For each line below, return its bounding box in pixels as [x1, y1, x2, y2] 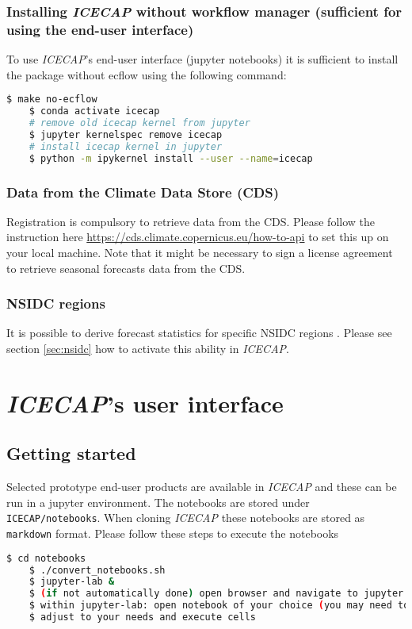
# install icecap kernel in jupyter [29, 140, 223, 152]
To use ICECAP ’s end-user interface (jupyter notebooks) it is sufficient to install [6, 51, 399, 67]
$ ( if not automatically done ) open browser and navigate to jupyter [29, 588, 404, 600]
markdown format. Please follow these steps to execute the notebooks [6, 525, 339, 541]
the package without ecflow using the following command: [6, 66, 287, 82]
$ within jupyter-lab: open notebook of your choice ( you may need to [29, 600, 410, 612]
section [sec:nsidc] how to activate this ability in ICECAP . [6, 339, 289, 356]
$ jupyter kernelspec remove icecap [29, 128, 223, 140]
